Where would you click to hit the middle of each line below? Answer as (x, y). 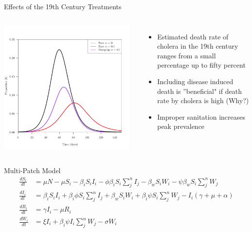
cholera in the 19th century (198, 46)
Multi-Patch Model (32, 170)
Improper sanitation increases (201, 116)
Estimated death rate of (193, 36)
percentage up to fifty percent (201, 65)
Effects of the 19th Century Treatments (63, 6)
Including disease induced (195, 81)
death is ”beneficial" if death (199, 91)
